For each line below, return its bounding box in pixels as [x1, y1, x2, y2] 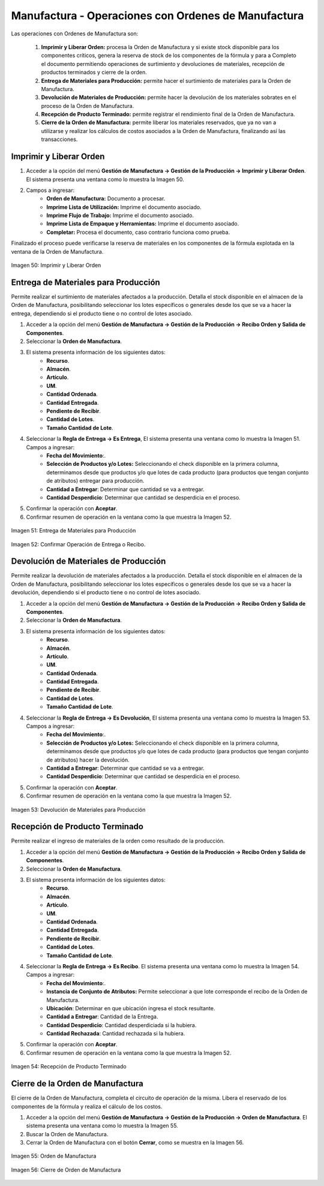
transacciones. [41, 136, 78, 143]
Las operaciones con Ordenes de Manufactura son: [11, 30, 139, 37]
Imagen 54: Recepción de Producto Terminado [11, 1063, 127, 1070]
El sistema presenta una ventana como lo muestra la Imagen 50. [26, 176, 184, 183]
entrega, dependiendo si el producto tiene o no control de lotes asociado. [11, 309, 193, 317]
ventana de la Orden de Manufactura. [11, 248, 104, 255]
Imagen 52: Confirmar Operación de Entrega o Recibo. [11, 540, 146, 548]
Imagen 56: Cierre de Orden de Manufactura [11, 1166, 121, 1173]
